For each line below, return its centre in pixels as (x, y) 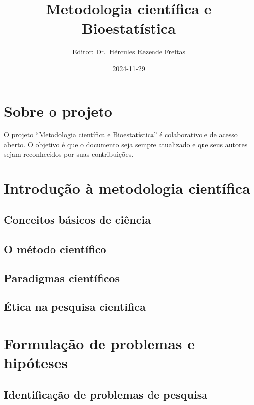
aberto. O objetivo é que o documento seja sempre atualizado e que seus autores (126, 144)
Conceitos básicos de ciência (77, 219)
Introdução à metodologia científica (127, 188)
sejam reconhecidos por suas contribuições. (69, 154)
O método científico (55, 248)
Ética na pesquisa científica (75, 307)
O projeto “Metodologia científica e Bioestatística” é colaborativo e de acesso (121, 134)
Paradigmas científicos (62, 278)
